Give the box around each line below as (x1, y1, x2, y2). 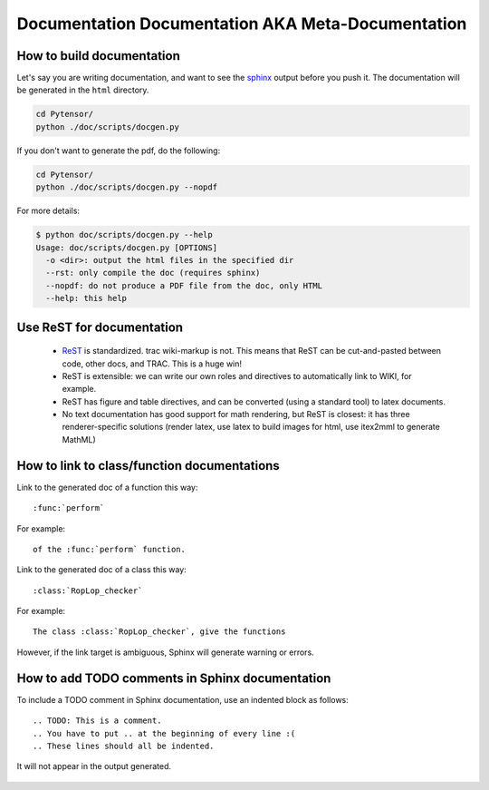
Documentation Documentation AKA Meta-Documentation (16, 14, 467, 34)
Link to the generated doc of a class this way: (16, 564, 187, 575)
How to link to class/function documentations (16, 458, 280, 473)
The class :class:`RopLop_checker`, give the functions (33, 627, 286, 637)
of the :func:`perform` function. (33, 544, 186, 554)
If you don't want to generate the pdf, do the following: (16, 145, 221, 156)
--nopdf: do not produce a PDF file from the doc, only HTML (45, 280, 323, 290)
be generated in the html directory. (16, 84, 149, 95)
